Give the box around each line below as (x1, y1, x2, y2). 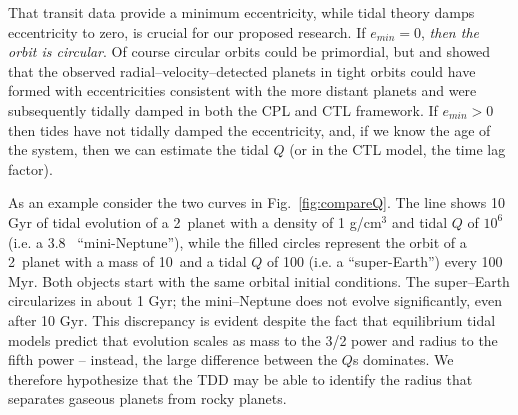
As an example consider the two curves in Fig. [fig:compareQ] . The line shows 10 (8, 192, 505, 213)
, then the (421, 21, 479, 42)
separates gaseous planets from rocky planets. (8, 388, 287, 409)
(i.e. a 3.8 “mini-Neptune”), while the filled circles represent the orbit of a (8, 231, 467, 252)
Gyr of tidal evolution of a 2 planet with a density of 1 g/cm (8, 211, 382, 232)
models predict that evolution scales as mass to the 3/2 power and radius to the (8, 329, 498, 350)
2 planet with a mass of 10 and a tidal (8, 251, 247, 272)
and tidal (391, 211, 448, 232)
